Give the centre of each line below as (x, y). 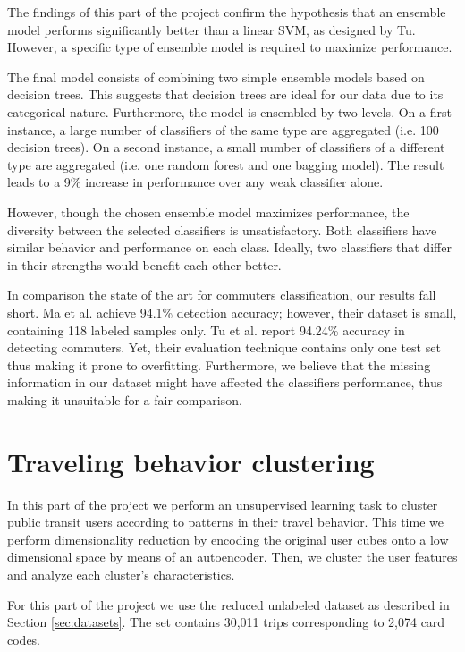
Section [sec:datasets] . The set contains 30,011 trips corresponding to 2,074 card (226, 622)
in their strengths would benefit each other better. (144, 264)
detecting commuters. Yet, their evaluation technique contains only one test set (224, 347)
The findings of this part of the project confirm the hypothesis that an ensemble (227, 12)
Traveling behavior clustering (191, 461)
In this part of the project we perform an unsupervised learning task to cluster (223, 504)
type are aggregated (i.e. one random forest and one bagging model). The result (226, 164)
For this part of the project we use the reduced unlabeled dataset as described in (228, 604)
